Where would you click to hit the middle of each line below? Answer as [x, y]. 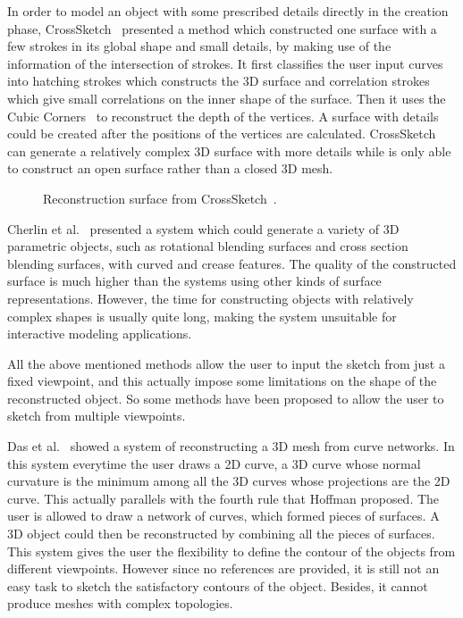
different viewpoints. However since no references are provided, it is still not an [223, 568]
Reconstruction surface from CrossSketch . [160, 198]
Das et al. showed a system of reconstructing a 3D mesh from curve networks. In [231, 446]
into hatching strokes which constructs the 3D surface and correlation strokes [219, 81]
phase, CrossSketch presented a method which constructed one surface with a [222, 28]
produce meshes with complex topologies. [120, 603]
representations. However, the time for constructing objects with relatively [210, 298]
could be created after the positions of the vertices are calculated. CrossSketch [222, 134]
